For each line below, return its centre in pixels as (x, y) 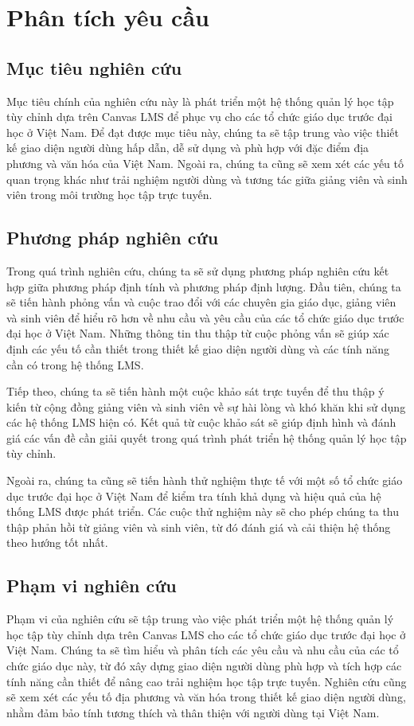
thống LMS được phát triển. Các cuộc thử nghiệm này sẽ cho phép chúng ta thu (203, 511)
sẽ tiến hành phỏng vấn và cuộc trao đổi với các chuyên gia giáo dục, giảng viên (201, 302)
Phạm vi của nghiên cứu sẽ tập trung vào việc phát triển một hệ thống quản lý (200, 619)
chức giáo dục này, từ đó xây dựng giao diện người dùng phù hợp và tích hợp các (204, 666)
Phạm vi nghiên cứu (92, 585)
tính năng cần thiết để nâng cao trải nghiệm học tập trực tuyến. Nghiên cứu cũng (207, 681)
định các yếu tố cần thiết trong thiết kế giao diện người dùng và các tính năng (198, 348)
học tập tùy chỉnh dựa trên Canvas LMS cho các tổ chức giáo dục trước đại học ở (206, 634)
